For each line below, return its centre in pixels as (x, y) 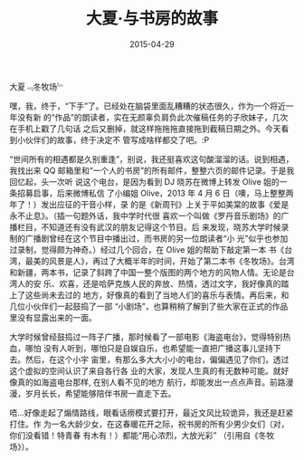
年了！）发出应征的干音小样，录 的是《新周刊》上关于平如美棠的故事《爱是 (149, 204)
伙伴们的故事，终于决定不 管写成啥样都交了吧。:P (117, 139)
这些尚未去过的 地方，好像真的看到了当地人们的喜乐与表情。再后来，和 (157, 294)
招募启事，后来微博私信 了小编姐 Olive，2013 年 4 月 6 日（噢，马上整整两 (155, 193)
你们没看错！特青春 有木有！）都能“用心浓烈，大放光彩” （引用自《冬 (138, 435)
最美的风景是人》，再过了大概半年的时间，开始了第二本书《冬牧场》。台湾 (160, 261)
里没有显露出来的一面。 (53, 317)
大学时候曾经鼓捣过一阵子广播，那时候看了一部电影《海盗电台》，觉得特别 (146, 337)
